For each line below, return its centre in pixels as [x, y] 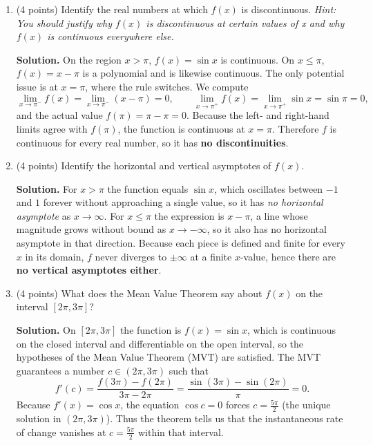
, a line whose [279, 215]
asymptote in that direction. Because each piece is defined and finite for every [181, 243]
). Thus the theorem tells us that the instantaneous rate [224, 418]
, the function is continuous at [181, 128]
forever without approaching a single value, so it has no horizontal [183, 202]
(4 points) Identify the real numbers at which [112, 9]
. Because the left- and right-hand [258, 115]
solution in [39, 418]
